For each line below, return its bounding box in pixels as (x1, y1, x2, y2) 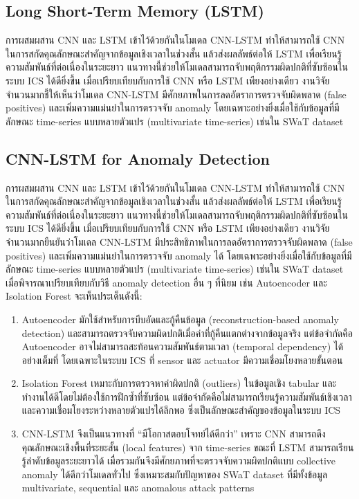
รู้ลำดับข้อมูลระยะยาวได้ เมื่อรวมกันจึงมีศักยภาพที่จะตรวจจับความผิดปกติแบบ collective (21, 453, 336, 468)
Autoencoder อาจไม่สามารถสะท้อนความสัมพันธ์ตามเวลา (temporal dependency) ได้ (21, 339, 344, 354)
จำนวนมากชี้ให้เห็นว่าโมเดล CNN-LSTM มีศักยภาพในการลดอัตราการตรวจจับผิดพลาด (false (6, 87, 347, 101)
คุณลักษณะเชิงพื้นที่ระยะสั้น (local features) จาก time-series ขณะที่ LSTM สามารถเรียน (21, 439, 354, 454)
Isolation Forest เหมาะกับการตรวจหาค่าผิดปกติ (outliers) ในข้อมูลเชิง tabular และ (21, 376, 337, 390)
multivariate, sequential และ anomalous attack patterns (21, 480, 255, 495)
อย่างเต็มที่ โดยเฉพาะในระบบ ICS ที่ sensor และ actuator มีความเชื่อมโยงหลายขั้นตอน (21, 352, 343, 367)
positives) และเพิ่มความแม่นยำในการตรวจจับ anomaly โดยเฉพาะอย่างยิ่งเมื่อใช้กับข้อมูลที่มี (6, 100, 340, 115)
